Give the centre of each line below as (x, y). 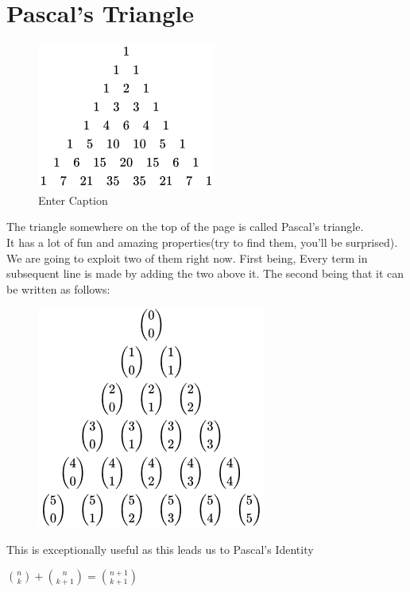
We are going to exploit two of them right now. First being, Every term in (187, 258)
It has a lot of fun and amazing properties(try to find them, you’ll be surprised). (202, 242)
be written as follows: (58, 288)
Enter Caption (73, 200)
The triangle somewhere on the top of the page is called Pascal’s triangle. (185, 227)
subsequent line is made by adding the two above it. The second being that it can (205, 273)
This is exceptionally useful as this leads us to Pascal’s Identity (160, 549)
